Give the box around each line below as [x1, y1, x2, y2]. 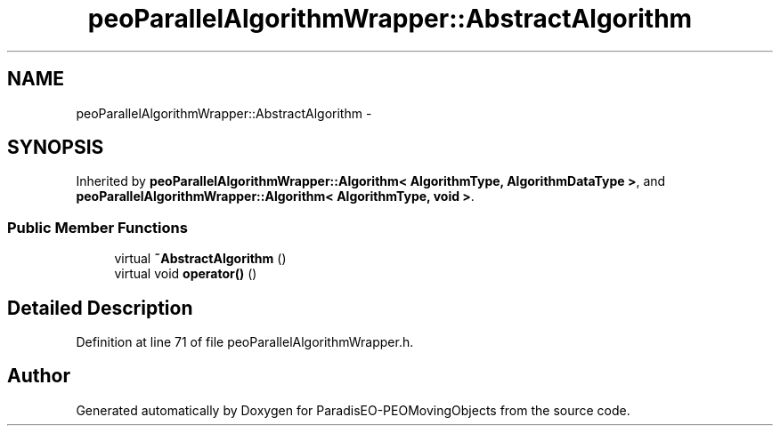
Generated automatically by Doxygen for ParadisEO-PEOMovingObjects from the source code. [76, 402, 630, 418]
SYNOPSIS [7, 136, 104, 159]
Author [7, 365, 70, 388]
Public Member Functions [7, 218, 188, 237]
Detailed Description [7, 296, 193, 319]
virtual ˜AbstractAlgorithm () [114, 251, 287, 267]
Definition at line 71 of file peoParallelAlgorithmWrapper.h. [76, 334, 414, 350]
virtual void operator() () [114, 266, 257, 282]
